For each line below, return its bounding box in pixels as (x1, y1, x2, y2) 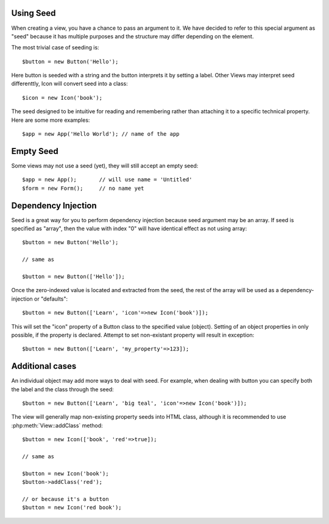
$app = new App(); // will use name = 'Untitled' (22, 176, 193, 183)
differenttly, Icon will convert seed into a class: (11, 80, 128, 88)
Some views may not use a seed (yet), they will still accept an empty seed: (11, 162, 199, 169)
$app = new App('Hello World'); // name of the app (22, 131, 180, 138)
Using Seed (11, 8, 56, 18)
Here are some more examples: (11, 116, 90, 124)
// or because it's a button (22, 495, 109, 502)
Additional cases (11, 361, 77, 371)
